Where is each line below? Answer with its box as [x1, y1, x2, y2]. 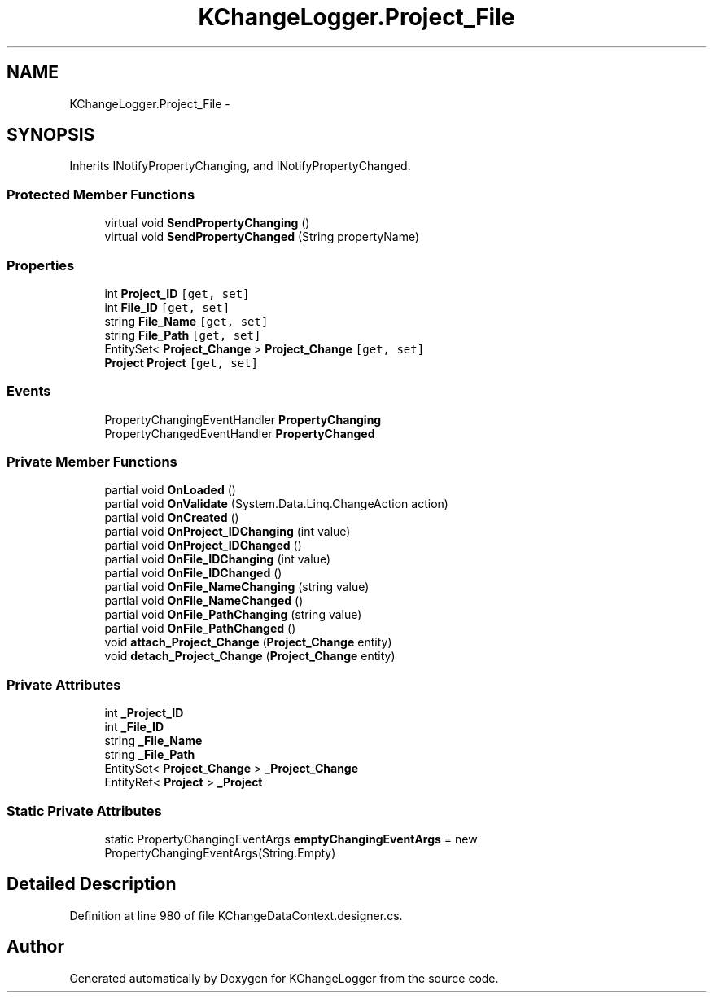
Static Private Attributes [7, 802, 162, 819]
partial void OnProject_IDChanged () [104, 538, 302, 553]
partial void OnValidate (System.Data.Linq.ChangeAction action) [104, 497, 448, 511]
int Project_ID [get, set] [104, 286, 250, 300]
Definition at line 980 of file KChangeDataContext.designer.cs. [69, 908, 403, 922]
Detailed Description [7, 874, 177, 895]
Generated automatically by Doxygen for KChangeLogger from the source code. [69, 971, 499, 985]
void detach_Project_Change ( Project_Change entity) [104, 649, 396, 664]
